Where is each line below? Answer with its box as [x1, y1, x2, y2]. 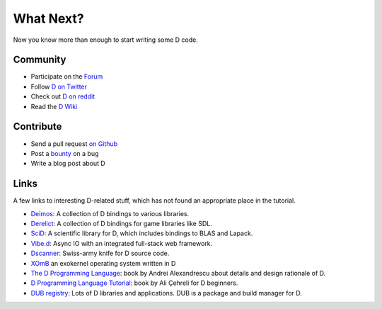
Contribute [13, 120, 62, 133]
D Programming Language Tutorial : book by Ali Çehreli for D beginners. [30, 279, 238, 287]
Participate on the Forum [30, 72, 103, 81]
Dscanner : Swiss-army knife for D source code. [30, 249, 170, 258]
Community [13, 54, 66, 66]
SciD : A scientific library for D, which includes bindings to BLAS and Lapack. [30, 229, 253, 237]
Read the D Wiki [30, 102, 78, 111]
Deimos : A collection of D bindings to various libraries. [30, 209, 190, 218]
